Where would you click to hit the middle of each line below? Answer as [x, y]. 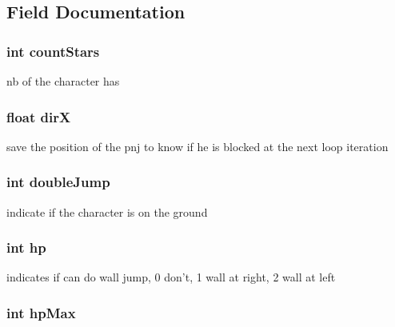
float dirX [39, 116]
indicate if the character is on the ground [107, 211]
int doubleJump [58, 182]
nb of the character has [63, 81]
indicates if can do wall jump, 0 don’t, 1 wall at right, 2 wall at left [171, 277]
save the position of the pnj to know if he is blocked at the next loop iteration [197, 146]
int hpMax [41, 312]
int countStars [53, 51]
